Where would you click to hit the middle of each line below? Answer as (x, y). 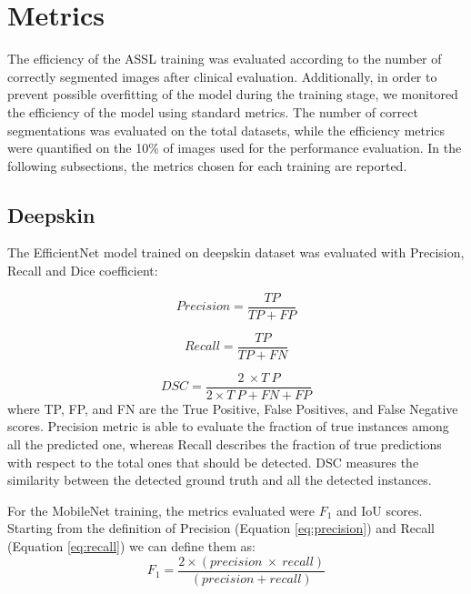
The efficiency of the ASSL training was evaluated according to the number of (225, 59)
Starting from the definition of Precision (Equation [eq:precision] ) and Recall (221, 528)
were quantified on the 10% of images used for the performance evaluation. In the (235, 148)
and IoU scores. (380, 510)
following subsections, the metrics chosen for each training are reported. (207, 165)
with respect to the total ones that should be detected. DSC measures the (213, 462)
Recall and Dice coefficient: (83, 271)
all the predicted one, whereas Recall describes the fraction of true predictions (225, 444)
